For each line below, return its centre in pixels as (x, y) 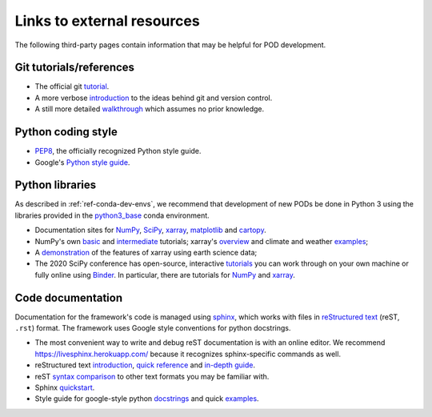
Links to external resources (107, 21)
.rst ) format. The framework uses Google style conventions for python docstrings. (153, 328)
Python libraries (56, 185)
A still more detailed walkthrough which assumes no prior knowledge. (149, 109)
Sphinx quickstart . (65, 387)
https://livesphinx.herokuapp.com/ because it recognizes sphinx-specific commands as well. (188, 354)
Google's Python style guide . (82, 162)
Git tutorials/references (75, 68)
